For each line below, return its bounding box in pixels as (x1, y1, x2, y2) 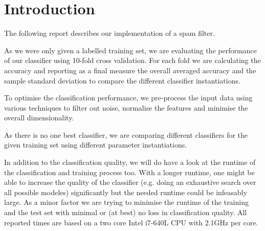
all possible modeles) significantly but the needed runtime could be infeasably (4, 186, 247, 197)
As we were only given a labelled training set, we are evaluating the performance (4, 45, 257, 55)
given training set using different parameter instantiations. (4, 139, 187, 150)
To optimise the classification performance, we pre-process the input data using (4, 92, 253, 103)
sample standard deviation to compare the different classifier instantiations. (4, 75, 240, 86)
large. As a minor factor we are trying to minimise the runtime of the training (4, 197, 249, 207)
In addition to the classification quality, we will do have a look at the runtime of (4, 157, 256, 167)
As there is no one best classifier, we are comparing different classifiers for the (4, 129, 248, 140)
